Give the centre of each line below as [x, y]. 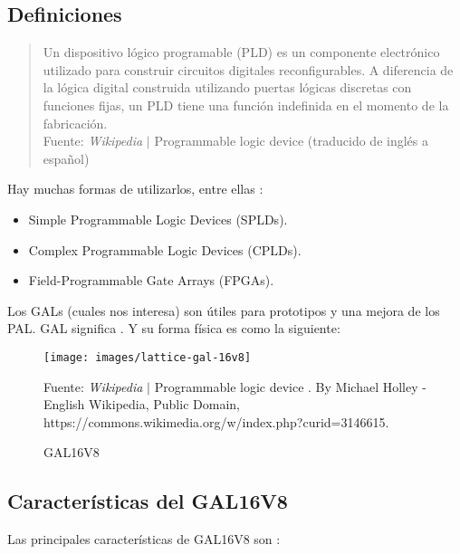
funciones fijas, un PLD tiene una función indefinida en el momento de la [246, 105]
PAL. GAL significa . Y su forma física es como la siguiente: [174, 328]
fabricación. [75, 123]
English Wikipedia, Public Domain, [142, 404]
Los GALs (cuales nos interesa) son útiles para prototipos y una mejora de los [224, 310]
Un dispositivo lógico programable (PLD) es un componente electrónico [241, 52]
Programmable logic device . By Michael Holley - [290, 386]
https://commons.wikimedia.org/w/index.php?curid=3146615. [216, 421]
